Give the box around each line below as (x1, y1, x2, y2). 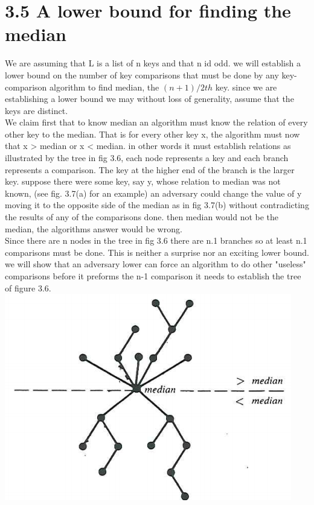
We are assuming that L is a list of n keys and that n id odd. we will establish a (5, 57, 301, 69)
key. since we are (215, 80, 277, 93)
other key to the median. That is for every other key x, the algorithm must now (5, 127, 300, 140)
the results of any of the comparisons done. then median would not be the (5, 211, 279, 223)
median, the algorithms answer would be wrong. (5, 222, 182, 235)
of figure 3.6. (5, 281, 51, 294)
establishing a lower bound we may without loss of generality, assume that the (5, 92, 294, 105)
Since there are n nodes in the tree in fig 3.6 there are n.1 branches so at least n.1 (5, 234, 307, 247)
